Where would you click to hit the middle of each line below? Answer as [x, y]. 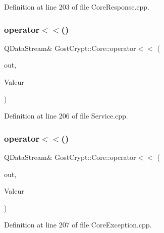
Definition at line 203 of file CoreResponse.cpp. [77, 7]
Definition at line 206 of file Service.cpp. [66, 116]
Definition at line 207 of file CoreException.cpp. [78, 225]
